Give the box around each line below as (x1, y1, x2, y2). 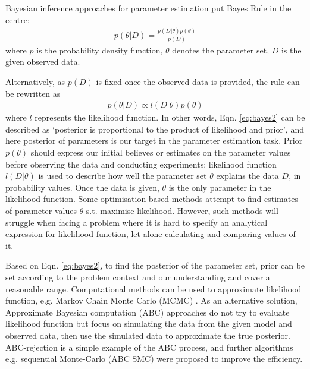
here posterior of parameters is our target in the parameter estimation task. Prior (5, 134, 303, 147)
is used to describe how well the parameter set (38, 169, 207, 182)
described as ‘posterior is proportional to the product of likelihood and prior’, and (5, 122, 304, 135)
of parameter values (5, 204, 77, 216)
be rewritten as (5, 87, 61, 99)
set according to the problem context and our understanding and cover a (5, 270, 270, 283)
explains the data (216, 169, 279, 182)
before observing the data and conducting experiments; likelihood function (5, 157, 277, 170)
